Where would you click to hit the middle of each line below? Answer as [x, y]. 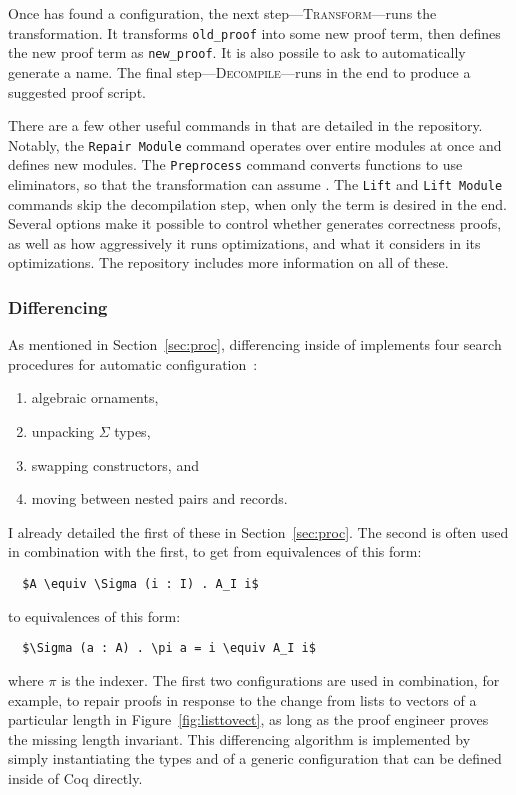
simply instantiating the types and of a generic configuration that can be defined [255, 758]
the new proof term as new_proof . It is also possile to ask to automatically [237, 52]
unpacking [63, 431]
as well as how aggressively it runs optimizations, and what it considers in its [244, 242]
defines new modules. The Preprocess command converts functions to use [235, 164]
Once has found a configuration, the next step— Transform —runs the [222, 13]
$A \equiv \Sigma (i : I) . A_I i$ [140, 584]
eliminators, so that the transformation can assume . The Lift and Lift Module [255, 184]
